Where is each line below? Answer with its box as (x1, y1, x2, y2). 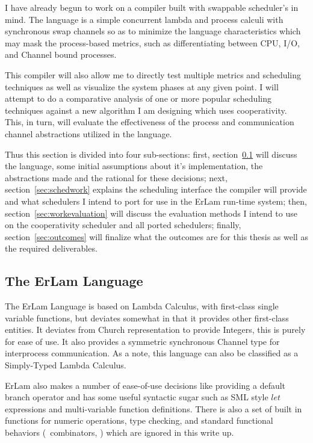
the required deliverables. (5, 242, 98, 255)
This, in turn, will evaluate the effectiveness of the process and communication (5, 116, 294, 128)
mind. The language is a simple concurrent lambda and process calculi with (5, 13, 284, 25)
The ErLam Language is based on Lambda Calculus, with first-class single (5, 300, 279, 312)
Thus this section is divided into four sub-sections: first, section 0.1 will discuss (5, 147, 297, 160)
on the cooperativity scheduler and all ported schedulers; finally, (5, 218, 241, 231)
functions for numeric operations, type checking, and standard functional (5, 414, 273, 427)
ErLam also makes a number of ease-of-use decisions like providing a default (5, 379, 286, 391)
